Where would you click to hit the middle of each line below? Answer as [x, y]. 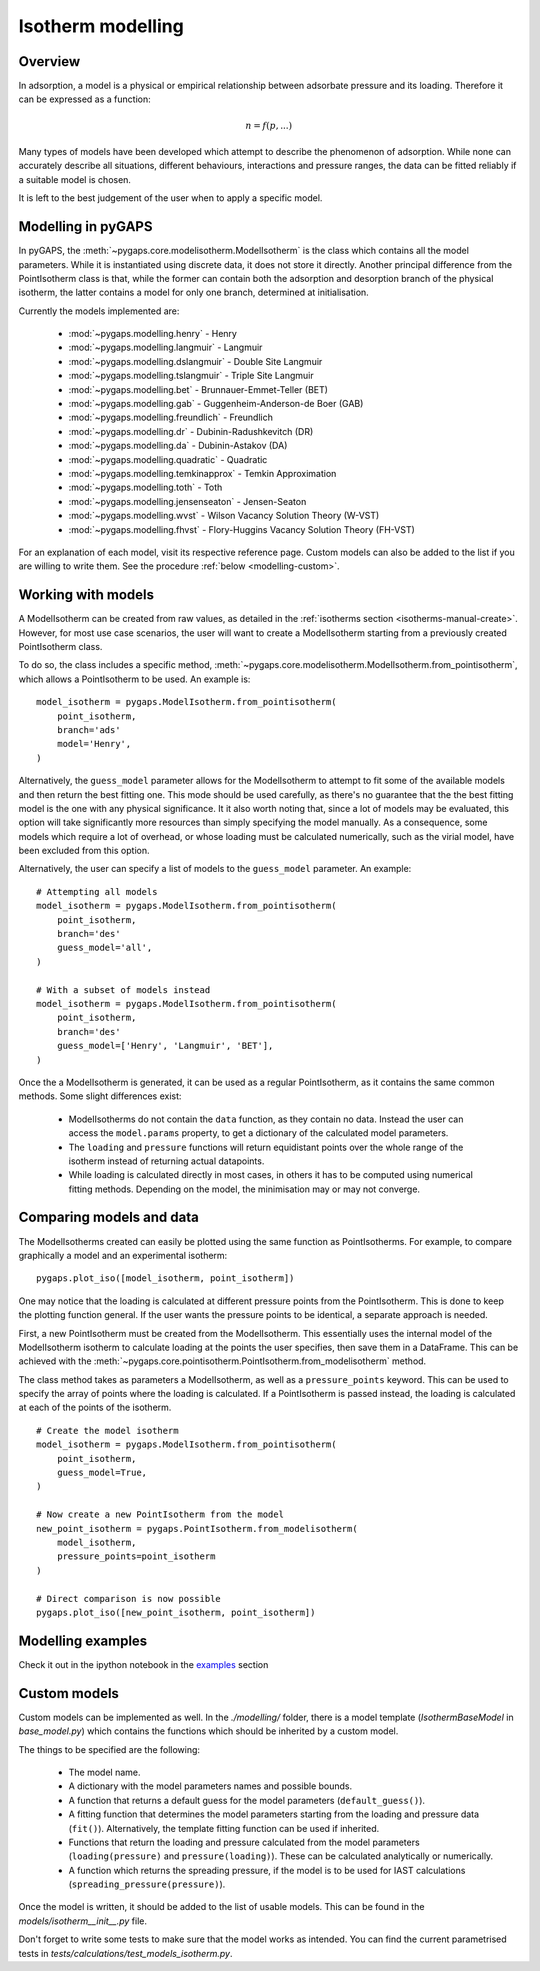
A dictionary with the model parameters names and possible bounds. [210, 1786]
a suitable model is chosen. [75, 179]
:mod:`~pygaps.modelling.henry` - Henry [152, 334]
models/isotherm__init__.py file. [82, 1921]
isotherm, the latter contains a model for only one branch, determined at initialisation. [193, 292]
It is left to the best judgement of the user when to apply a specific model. [170, 198]
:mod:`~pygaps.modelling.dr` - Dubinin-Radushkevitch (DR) [191, 431]
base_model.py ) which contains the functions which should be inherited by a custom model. [208, 1731]
